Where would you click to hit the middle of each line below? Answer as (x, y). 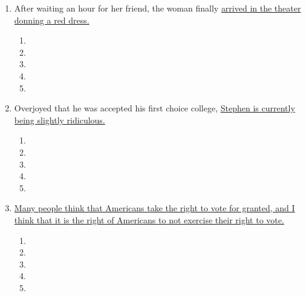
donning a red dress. (52, 20)
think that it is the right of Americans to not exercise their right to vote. (149, 219)
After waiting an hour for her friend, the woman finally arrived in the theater (158, 8)
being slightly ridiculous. (60, 120)
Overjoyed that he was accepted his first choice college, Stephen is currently (155, 108)
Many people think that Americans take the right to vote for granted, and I (155, 208)
